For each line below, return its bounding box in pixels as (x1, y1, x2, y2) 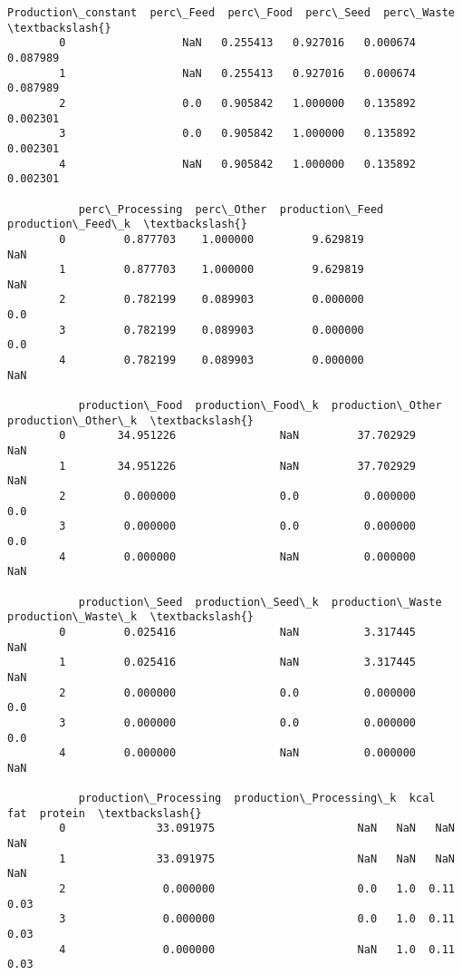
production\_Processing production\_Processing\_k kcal (78, 792, 436, 805)
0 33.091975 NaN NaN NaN (59, 822, 455, 835)
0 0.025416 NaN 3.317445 (59, 625, 417, 639)
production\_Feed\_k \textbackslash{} (7, 218, 247, 231)
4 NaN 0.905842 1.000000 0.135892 (59, 157, 417, 171)
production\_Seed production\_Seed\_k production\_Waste (78, 595, 442, 609)
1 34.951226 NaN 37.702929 (59, 459, 417, 473)
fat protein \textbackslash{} (7, 806, 202, 820)
